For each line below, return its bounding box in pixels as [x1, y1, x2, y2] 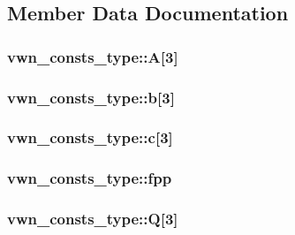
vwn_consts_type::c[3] [7, 126, 173, 148]
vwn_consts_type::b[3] [7, 86, 175, 108]
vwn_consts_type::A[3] [7, 45, 178, 67]
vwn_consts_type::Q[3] [7, 208, 178, 230]
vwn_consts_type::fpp [7, 167, 172, 189]
